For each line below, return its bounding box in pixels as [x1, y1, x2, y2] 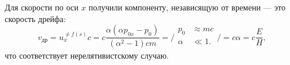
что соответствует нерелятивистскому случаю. [5, 49, 169, 62]
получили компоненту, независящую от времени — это [88, 1, 286, 13]
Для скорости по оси [5, 1, 79, 13]
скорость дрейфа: [5, 12, 66, 24]
